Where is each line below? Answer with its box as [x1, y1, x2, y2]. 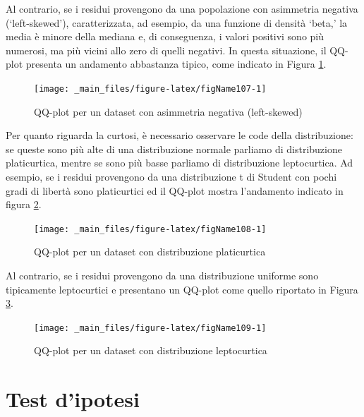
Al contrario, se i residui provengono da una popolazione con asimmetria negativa [6, 1, 358, 16]
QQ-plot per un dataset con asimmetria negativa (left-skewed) [34, 104, 303, 119]
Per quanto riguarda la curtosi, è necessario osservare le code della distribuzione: [6, 128, 353, 143]
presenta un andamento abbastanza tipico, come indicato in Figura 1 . [25, 56, 327, 71]
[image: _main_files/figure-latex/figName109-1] [34, 322, 267, 333]
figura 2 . [6, 197, 42, 212]
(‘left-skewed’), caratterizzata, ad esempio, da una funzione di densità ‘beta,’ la [6, 15, 348, 30]
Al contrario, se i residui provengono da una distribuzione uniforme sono [6, 268, 319, 283]
